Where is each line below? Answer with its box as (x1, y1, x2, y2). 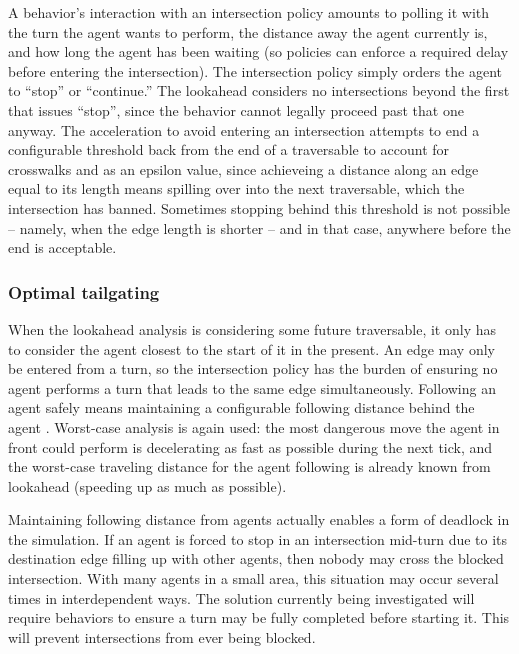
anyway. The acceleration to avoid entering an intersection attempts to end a (8, 119, 480, 140)
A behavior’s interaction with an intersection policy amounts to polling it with (8, 2, 490, 22)
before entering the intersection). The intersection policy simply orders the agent (8, 60, 503, 81)
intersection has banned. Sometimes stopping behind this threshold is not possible (8, 197, 511, 218)
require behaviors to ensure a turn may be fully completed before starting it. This (8, 607, 510, 628)
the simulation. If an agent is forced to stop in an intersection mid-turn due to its (8, 528, 508, 549)
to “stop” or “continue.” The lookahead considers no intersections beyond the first (8, 80, 510, 101)
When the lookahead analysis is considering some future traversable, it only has (8, 318, 496, 339)
